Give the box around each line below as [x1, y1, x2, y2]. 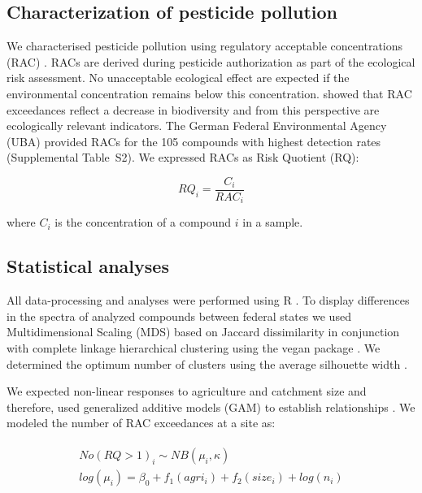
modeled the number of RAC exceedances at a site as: [7, 414, 276, 431]
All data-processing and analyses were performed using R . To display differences [7, 292, 410, 309]
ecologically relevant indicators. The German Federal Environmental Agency [7, 117, 387, 134]
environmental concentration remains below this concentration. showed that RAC [7, 84, 412, 102]
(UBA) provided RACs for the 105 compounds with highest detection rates [7, 132, 381, 149]
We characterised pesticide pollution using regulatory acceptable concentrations [7, 37, 403, 54]
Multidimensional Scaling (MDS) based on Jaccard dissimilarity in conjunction [7, 323, 400, 340]
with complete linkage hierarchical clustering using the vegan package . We [7, 339, 381, 357]
